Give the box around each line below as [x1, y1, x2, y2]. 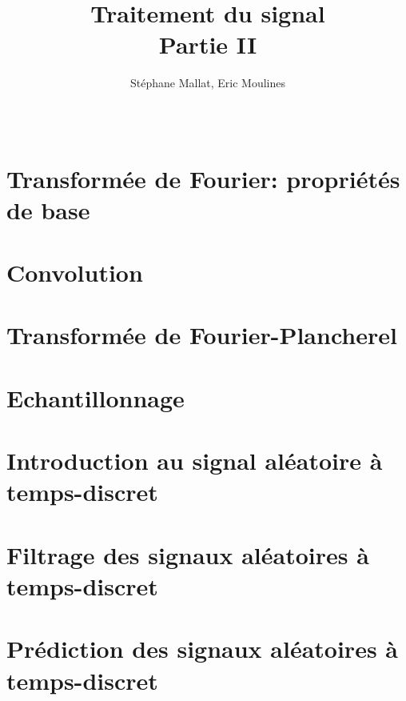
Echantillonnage [6, 381, 185, 414]
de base [6, 193, 90, 226]
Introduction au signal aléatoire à [6, 444, 383, 477]
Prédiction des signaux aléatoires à [6, 632, 398, 665]
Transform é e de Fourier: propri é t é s [6, 162, 400, 194]
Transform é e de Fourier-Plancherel [6, 318, 397, 351]
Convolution [6, 256, 143, 289]
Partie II [158, 28, 257, 61]
